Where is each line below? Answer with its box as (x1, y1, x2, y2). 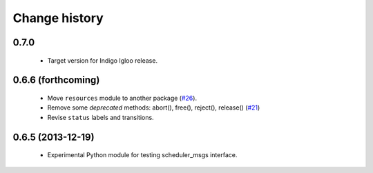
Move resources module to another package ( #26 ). (47, 94, 197, 102)
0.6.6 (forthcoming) (12, 74, 100, 86)
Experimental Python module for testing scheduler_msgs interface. (47, 151, 238, 159)
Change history (12, 10, 104, 26)
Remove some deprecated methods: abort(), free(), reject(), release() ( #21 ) (47, 103, 260, 112)
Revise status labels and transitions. (47, 113, 155, 121)
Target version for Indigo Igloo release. (47, 56, 158, 65)
